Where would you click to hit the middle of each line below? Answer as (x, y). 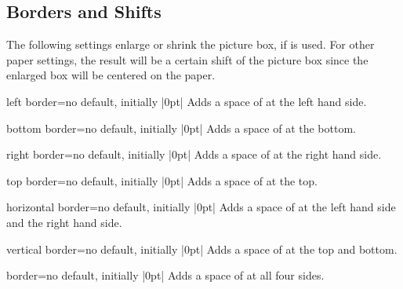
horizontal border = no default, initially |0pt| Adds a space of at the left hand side (201, 207)
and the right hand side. (64, 222)
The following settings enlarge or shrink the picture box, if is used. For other (191, 44)
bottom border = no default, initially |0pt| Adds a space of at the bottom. (181, 128)
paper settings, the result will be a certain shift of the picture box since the (187, 59)
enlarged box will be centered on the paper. (111, 75)
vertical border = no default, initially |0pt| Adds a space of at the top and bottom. (202, 249)
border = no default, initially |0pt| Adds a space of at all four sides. (165, 275)
